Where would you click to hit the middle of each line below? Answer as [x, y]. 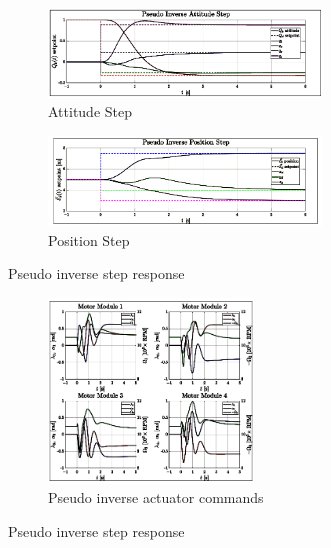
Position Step [89, 239]
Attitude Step [90, 111]
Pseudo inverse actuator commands [156, 497]
